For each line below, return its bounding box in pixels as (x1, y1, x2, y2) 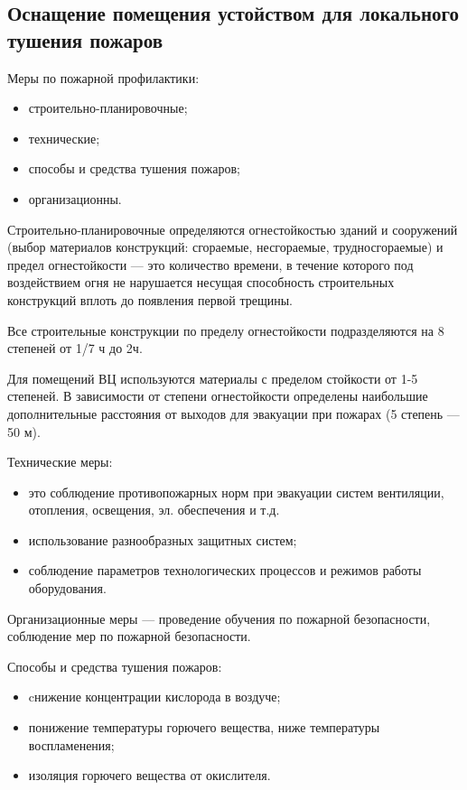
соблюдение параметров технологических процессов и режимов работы (28, 561, 422, 580)
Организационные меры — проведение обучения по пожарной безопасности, (7, 609, 431, 627)
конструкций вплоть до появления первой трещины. (7, 290, 294, 309)
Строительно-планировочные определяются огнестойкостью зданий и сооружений (7, 219, 458, 238)
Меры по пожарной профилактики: (7, 68, 200, 87)
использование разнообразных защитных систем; (28, 530, 297, 549)
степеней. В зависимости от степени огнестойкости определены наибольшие (7, 386, 428, 405)
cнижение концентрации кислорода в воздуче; (28, 687, 281, 706)
